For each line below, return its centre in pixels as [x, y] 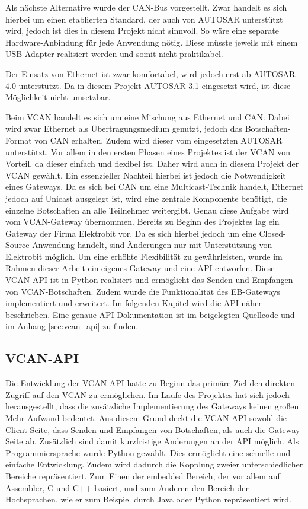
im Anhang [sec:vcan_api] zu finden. [72, 326]
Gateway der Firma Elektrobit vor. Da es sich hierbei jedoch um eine [131, 233]
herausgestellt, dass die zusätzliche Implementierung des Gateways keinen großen [152, 406]
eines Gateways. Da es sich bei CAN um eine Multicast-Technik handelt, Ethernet [155, 187]
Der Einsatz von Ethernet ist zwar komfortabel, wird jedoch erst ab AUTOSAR [150, 73]
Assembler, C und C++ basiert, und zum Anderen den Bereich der [127, 487]
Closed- [272, 233]
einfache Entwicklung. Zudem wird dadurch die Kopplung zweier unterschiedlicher [154, 464]
